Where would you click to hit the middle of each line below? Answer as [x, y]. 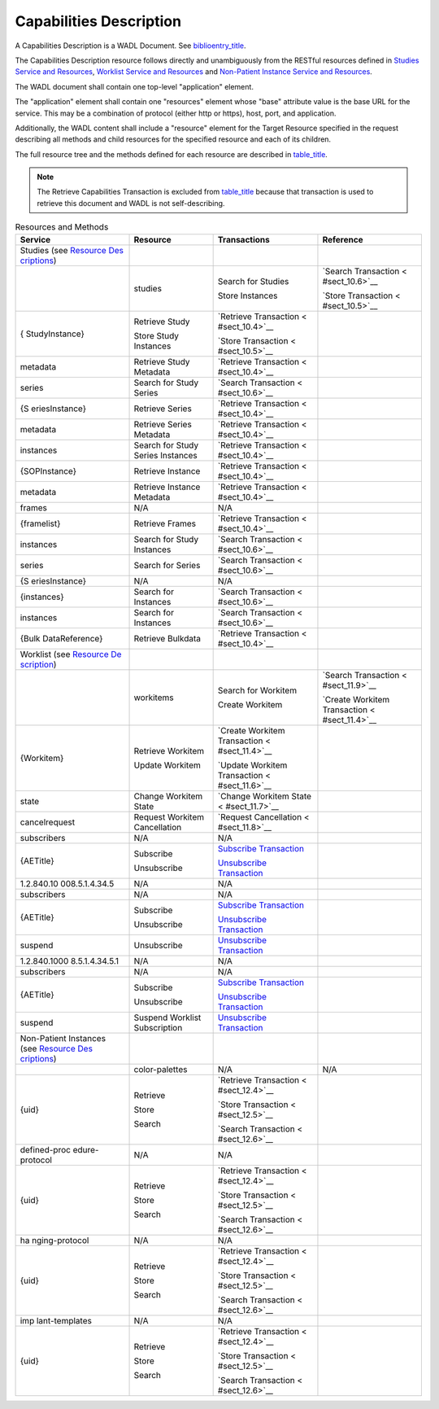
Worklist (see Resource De [71, 654]
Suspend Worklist [167, 1017]
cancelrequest [48, 822]
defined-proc [45, 1149]
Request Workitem [169, 816]
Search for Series [167, 565]
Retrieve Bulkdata [167, 638]
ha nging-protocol [54, 1240]
